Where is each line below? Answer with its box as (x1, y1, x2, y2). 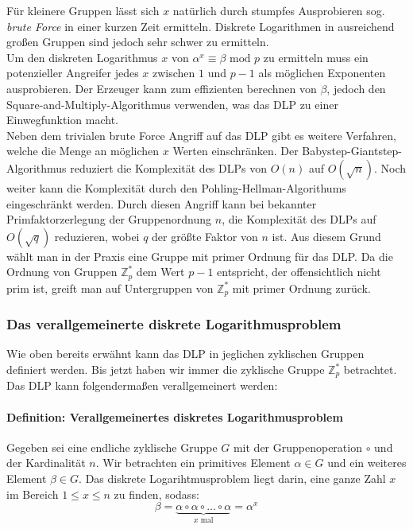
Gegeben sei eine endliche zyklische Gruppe (6, 438, 218, 455)
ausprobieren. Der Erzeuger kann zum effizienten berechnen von (6, 80, 317, 96)
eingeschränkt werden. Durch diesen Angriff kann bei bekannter (6, 195, 317, 212)
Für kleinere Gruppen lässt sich (6, 2, 160, 18)
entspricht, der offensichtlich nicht (217, 263, 381, 280)
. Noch (373, 159, 407, 176)
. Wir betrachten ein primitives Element (95, 454, 291, 471)
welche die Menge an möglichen (6, 142, 160, 159)
